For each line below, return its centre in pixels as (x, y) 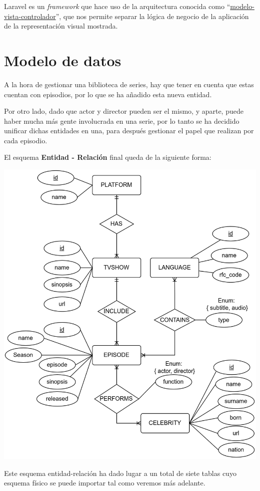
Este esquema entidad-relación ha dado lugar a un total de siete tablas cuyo (120, 473)
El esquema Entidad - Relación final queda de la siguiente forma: (108, 157)
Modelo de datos (63, 60)
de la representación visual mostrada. (61, 26)
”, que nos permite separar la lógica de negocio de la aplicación (152, 16)
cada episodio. (26, 140)
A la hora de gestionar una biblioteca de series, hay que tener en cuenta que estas (129, 84)
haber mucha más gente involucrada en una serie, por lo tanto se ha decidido (122, 120)
